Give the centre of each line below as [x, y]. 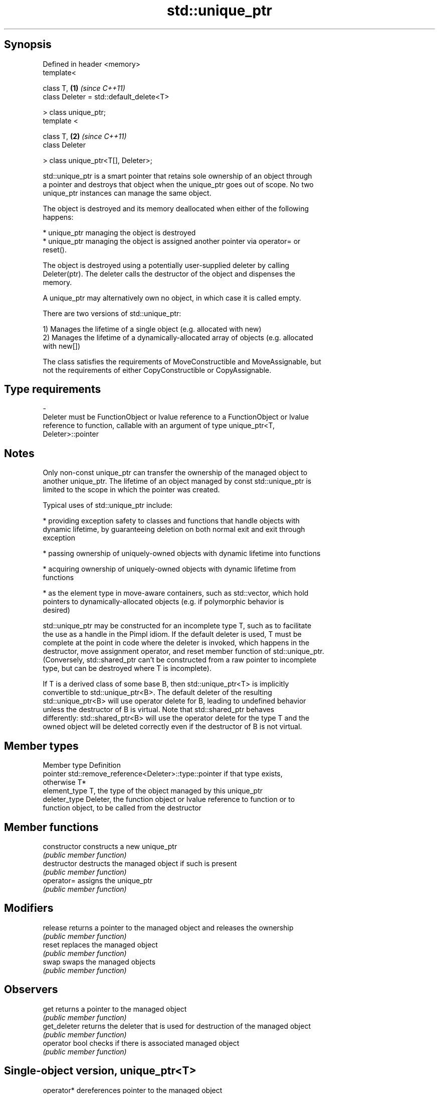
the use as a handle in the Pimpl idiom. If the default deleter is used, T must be [172, 634]
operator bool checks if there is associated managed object [141, 1043]
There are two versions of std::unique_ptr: [112, 313]
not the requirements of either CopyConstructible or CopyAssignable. [157, 370]
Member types [41, 746]
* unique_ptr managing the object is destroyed [119, 232]
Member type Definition [82, 765]
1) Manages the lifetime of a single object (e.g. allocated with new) [152, 329]
